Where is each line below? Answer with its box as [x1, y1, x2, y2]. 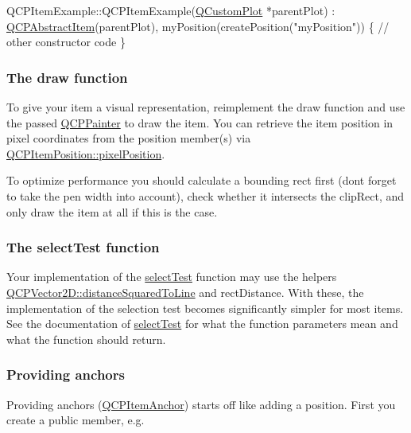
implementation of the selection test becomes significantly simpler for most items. [6, 299, 404, 316]
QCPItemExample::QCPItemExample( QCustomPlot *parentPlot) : [6, 2, 335, 18]
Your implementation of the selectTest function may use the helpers [6, 268, 337, 285]
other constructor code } [6, 33, 126, 50]
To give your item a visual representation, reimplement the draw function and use [6, 99, 405, 115]
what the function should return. [6, 330, 166, 347]
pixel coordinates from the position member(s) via [6, 130, 251, 146]
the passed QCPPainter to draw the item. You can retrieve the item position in [6, 114, 394, 131]
